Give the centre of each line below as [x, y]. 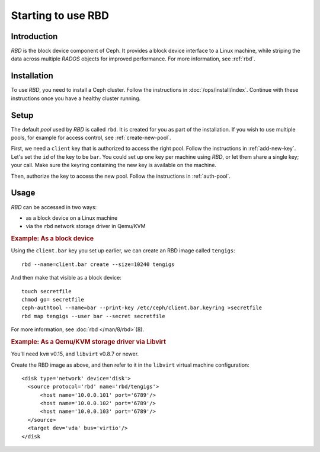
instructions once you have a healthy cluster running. [76, 98]
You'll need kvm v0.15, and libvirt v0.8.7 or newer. [75, 354]
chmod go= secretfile [53, 299]
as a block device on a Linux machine [72, 218]
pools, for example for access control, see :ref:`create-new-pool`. [91, 138]
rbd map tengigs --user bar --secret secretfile [93, 316]
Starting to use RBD [60, 15]
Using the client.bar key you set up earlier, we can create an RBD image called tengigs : [123, 251]
